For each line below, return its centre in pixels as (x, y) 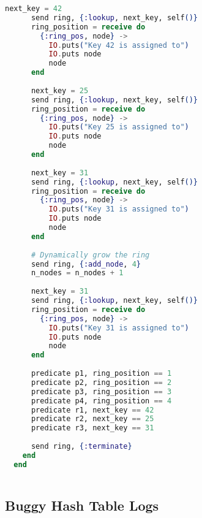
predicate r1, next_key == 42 (92, 410)
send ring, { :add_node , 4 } (86, 264)
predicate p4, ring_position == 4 (101, 401)
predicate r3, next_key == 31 (92, 428)
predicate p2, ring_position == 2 (101, 382)
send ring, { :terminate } (81, 446)
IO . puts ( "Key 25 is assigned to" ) (119, 127)
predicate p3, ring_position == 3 (101, 391)
